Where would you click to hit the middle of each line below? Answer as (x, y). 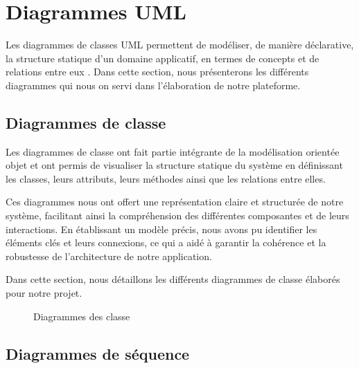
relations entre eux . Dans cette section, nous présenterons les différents (157, 72)
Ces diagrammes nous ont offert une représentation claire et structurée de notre (175, 202)
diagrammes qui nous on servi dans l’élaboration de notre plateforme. (153, 85)
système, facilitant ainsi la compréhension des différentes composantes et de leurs (177, 215)
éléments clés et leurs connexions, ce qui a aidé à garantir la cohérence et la (166, 242)
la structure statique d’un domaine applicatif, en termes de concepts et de (163, 58)
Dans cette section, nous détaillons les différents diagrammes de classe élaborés (173, 279)
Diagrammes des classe (82, 316)
